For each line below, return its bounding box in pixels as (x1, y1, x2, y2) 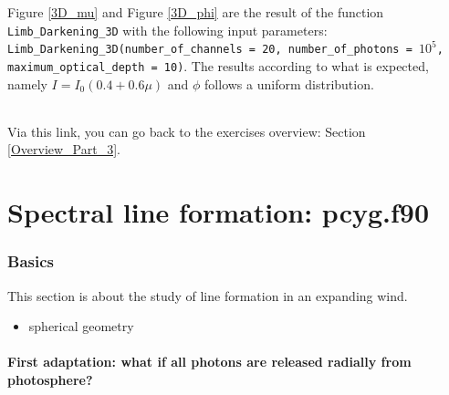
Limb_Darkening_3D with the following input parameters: (7, 20, 328, 39)
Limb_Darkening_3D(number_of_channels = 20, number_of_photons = (7, 43, 412, 57)
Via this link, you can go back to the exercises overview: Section (7, 121, 366, 140)
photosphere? (7, 369, 93, 389)
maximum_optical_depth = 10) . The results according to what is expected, (7, 56, 429, 75)
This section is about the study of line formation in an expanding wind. (7, 286, 408, 305)
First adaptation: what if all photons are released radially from (7, 352, 412, 371)
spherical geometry (28, 317, 134, 336)
